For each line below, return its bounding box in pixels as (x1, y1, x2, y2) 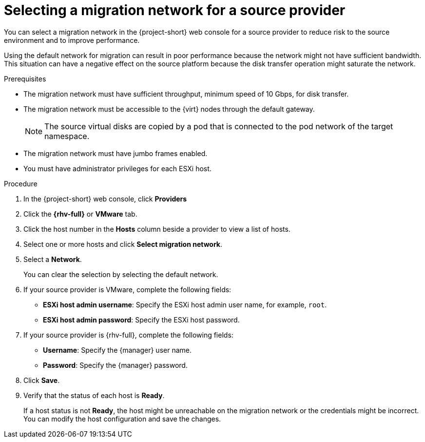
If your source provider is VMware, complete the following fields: (23, 285, 232, 294)
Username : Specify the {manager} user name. (43, 345, 192, 354)
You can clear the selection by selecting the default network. (23, 270, 218, 279)
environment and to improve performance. (4, 36, 140, 44)
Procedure (4, 179, 38, 188)
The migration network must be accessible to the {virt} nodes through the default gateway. (23, 104, 315, 113)
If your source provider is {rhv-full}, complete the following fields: (23, 330, 233, 339)
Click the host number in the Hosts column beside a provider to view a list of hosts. (23, 224, 290, 233)
